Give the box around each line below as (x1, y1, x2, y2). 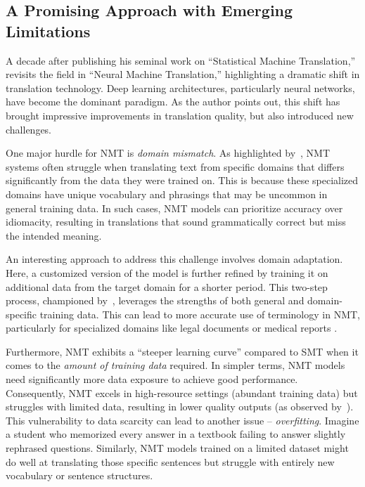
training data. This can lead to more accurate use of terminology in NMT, (39, 306, 360, 321)
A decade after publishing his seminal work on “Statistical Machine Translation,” (6, 53, 356, 67)
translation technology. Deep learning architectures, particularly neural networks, (6, 80, 355, 95)
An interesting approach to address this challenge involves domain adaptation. (6, 252, 343, 266)
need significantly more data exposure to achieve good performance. (6, 372, 298, 387)
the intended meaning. (6, 228, 102, 242)
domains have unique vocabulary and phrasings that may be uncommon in (6, 186, 328, 201)
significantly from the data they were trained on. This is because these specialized (6, 173, 359, 188)
